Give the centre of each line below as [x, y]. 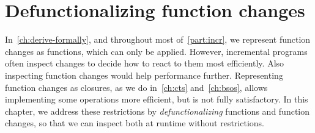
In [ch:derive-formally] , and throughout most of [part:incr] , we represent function [158, 39]
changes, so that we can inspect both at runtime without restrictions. [135, 123]
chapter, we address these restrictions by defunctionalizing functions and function [157, 111]
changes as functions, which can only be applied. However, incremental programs [156, 51]
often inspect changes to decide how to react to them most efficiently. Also [145, 63]
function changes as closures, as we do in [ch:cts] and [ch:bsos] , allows [136, 87]
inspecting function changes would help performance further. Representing [144, 75]
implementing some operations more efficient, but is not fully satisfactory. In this [157, 99]
